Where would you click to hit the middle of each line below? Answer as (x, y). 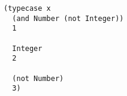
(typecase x (27, 8)
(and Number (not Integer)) (68, 18)
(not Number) (38, 78)
